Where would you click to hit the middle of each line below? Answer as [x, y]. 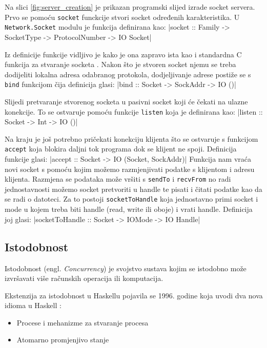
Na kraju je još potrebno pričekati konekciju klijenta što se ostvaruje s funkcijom [131, 138]
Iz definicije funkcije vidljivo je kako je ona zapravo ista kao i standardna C [123, 54]
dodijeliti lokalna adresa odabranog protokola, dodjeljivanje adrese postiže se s [128, 74]
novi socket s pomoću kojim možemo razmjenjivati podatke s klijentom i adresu [130, 169]
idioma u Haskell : [33, 305]
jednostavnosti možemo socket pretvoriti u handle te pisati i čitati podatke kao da [133, 189]
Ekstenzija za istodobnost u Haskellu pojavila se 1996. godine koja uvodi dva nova [134, 295]
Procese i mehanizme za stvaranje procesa [83, 322]
